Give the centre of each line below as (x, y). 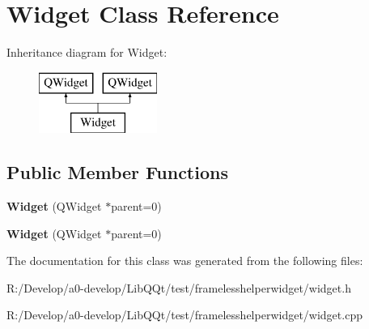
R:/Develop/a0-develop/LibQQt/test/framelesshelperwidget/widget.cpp (184, 315)
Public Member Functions (117, 172)
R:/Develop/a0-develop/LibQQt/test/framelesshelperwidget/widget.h (179, 287)
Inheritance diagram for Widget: (87, 52)
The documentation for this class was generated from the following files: (185, 261)
